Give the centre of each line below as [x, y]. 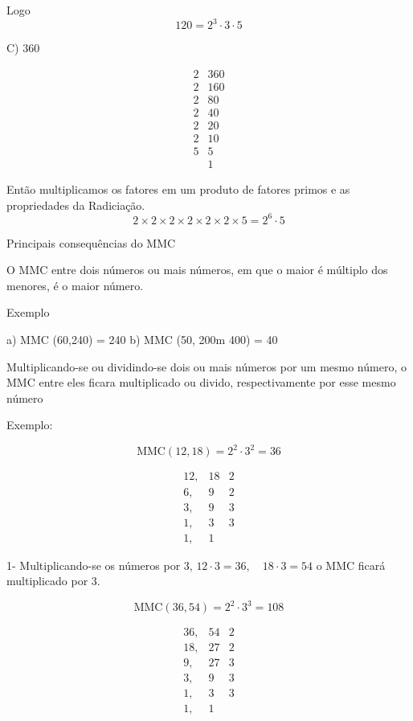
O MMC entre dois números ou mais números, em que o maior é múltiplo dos [197, 270]
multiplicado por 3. [53, 581]
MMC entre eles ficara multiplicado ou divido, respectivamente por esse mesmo [201, 382]
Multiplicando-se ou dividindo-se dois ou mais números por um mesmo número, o [206, 366]
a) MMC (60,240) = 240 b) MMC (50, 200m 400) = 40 [142, 339]
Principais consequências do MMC [91, 242]
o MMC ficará [351, 565]
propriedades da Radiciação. [76, 205]
